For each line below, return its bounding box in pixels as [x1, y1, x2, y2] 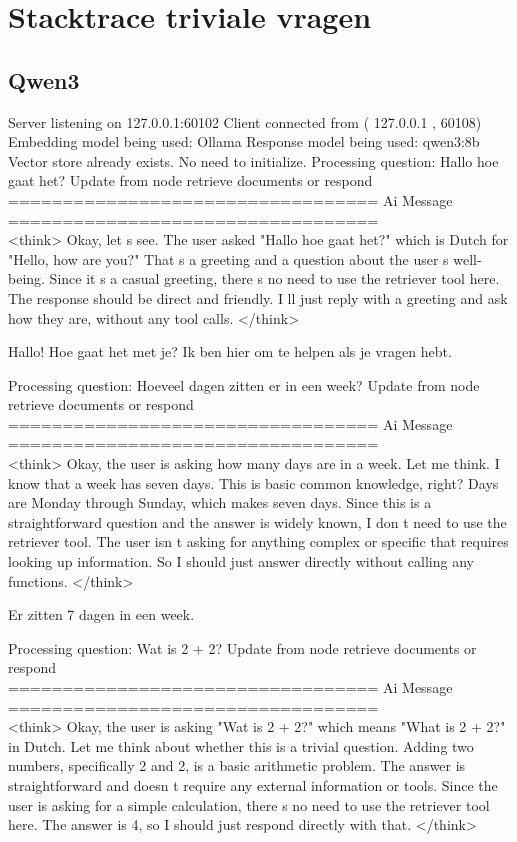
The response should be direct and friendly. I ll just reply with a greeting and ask [8, 287, 508, 308]
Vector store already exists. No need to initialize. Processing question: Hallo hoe [8, 150, 499, 171]
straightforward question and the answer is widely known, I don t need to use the [8, 511, 507, 532]
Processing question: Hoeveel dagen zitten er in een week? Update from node [8, 374, 480, 395]
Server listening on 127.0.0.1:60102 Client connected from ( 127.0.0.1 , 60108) [8, 111, 482, 132]
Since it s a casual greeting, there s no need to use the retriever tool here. [49, 268, 500, 289]
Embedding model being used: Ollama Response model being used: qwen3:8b [8, 131, 480, 152]
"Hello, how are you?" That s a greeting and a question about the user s [8, 248, 449, 269]
